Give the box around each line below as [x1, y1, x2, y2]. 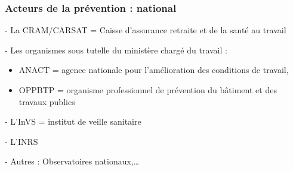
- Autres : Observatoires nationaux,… [5, 155, 140, 167]
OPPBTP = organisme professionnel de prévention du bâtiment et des [18, 84, 277, 96]
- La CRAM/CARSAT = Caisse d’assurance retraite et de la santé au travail [5, 24, 286, 36]
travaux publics [18, 95, 75, 107]
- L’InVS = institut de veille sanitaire [5, 115, 141, 128]
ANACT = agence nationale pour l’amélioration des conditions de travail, [18, 64, 289, 76]
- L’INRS [5, 135, 38, 147]
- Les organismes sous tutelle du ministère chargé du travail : [5, 43, 227, 56]
